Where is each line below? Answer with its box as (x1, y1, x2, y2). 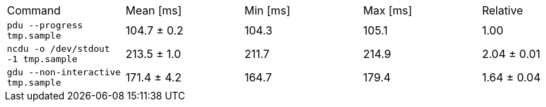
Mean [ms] (125, 3, 182, 17)
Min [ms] (244, 3, 291, 17)
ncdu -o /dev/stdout (7, 43, 110, 54)
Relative (482, 3, 523, 17)
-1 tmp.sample (7, 54, 78, 64)
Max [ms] (363, 3, 412, 17)
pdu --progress (7, 20, 83, 30)
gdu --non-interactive (7, 67, 121, 77)
